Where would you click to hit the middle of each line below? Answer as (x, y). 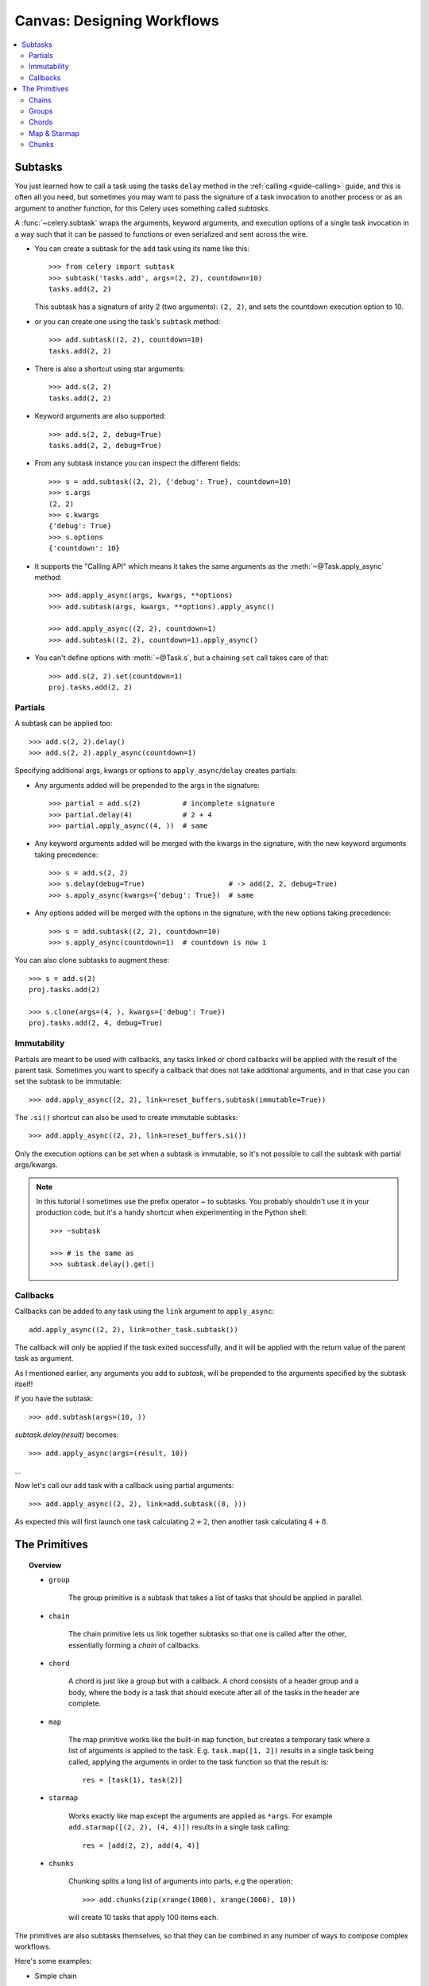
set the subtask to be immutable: (68, 1081)
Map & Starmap (54, 133)
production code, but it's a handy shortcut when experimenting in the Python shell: (172, 1212)
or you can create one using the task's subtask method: (128, 321)
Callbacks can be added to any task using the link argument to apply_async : (145, 1312)
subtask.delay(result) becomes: (67, 1435)
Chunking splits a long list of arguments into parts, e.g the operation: (181, 1881)
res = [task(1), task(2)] (133, 1780)
